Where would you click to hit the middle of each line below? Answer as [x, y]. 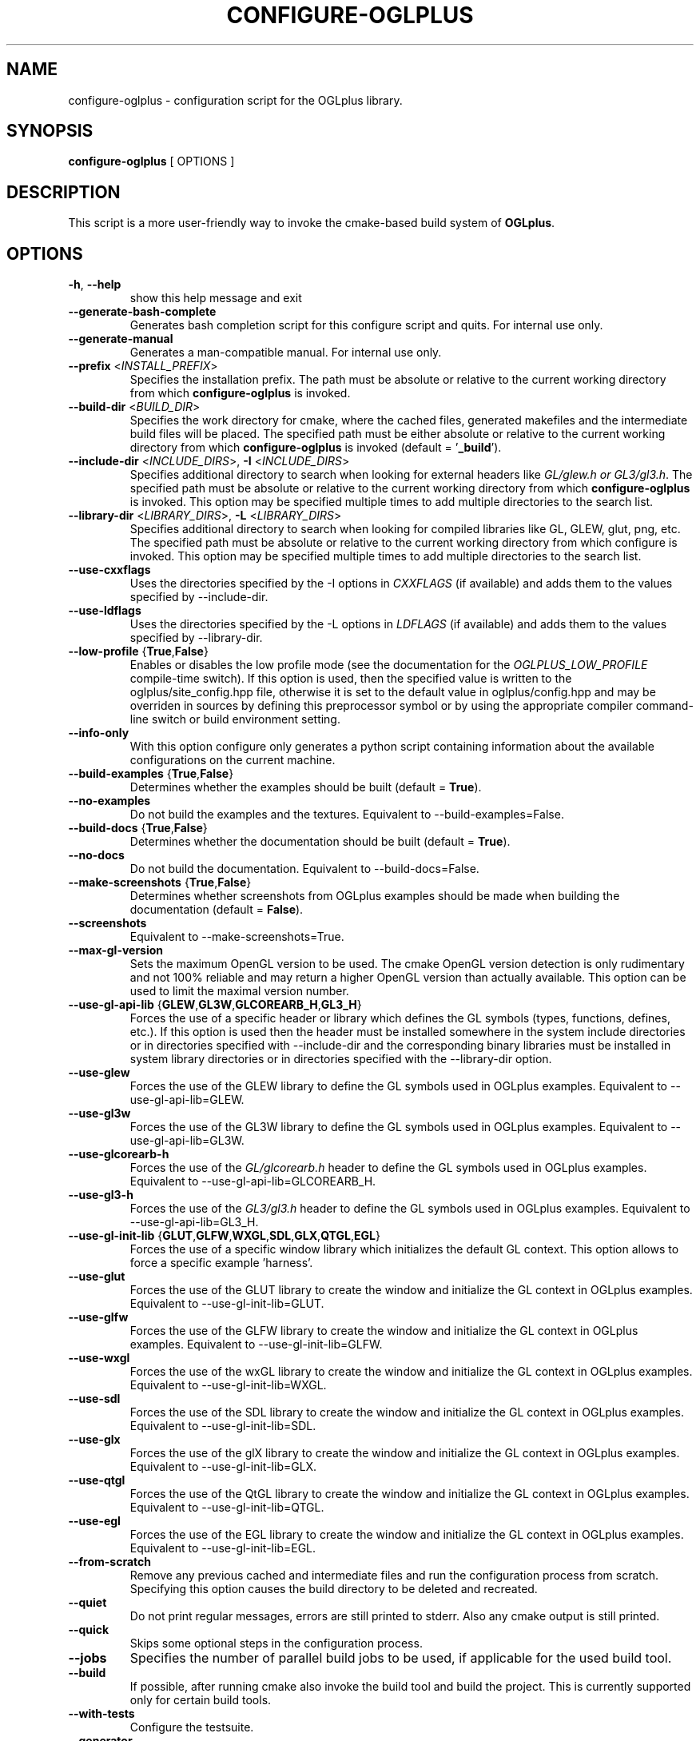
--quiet [87, 1603]
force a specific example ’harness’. [221, 1263]
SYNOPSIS [50, 131]
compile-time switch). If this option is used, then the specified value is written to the [351, 679]
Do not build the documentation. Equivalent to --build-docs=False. [304, 869]
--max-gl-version [116, 950]
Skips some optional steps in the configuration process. [276, 1643]
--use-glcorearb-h [119, 1154]
